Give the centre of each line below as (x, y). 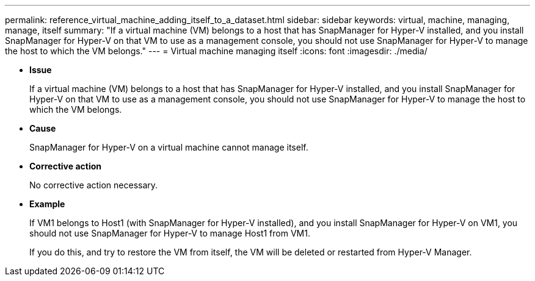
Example (47, 204)
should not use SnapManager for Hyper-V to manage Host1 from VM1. (170, 233)
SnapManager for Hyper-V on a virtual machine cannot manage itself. (169, 147)
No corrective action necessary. (94, 185)
